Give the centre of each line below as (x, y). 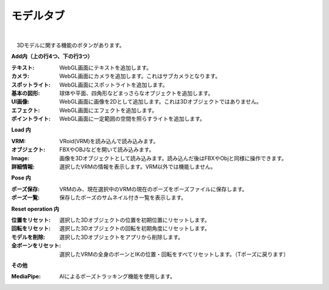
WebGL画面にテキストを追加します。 (106, 68)
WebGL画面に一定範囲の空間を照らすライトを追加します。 (132, 119)
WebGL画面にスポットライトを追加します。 (114, 85)
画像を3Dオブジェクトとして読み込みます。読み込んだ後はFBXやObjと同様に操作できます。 (173, 158)
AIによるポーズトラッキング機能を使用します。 (118, 277)
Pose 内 (21, 178)
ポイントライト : (31, 119)
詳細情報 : (23, 167)
